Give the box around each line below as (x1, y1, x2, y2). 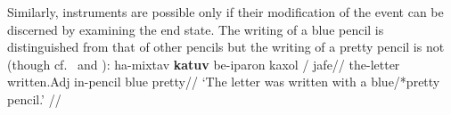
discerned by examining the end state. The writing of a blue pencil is (7, 20, 384, 38)
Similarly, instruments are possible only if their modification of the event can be (7, 3, 444, 21)
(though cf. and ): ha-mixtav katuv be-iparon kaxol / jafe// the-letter (7, 54, 400, 73)
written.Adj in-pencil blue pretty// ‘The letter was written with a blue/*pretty (7, 72, 440, 91)
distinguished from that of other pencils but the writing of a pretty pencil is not (7, 37, 445, 56)
